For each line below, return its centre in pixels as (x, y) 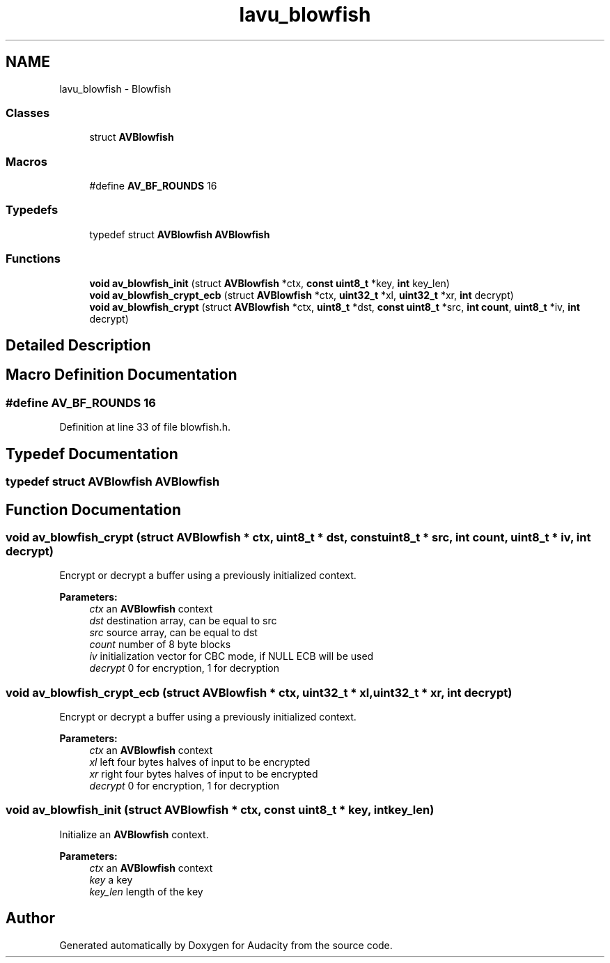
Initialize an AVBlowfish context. (134, 834)
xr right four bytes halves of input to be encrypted (204, 774)
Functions (33, 259)
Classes (28, 113)
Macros (26, 161)
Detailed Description (78, 346)
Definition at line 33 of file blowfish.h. (145, 427)
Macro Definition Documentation (122, 375)
